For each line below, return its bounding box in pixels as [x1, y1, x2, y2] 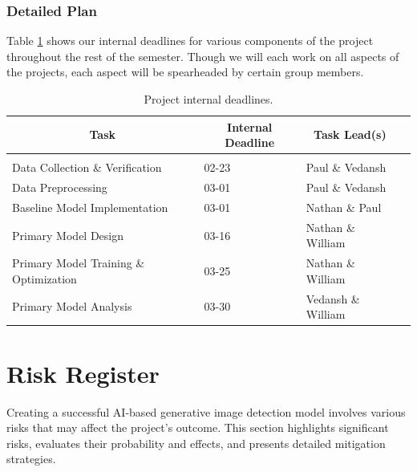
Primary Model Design [12, 226, 124, 243]
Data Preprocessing [12, 179, 107, 196]
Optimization [12, 270, 77, 287]
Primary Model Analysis [12, 298, 132, 315]
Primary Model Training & [12, 254, 145, 271]
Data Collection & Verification [12, 159, 162, 176]
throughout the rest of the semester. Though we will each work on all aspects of [6, 47, 399, 64]
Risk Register [6, 356, 160, 389]
